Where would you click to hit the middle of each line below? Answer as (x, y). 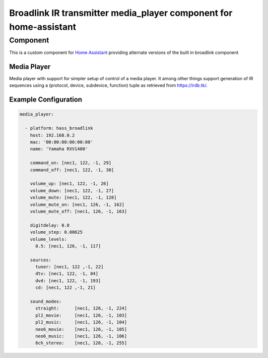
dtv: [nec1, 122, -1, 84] (67, 274)
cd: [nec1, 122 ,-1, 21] (66, 288)
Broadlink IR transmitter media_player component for (121, 13)
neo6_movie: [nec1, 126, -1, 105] (81, 329)
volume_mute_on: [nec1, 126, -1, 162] (77, 205)
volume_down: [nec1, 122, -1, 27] (72, 190)
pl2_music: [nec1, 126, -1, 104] (81, 322)
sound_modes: (46, 302)
